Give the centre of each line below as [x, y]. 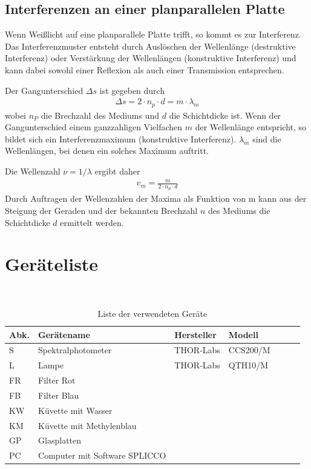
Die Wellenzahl [33, 171]
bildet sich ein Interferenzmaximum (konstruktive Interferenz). [121, 138]
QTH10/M [248, 365]
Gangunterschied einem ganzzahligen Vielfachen [94, 127]
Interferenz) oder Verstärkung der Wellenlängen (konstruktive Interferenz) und [151, 58]
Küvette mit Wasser [75, 410]
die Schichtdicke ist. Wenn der [225, 115]
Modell [243, 334]
